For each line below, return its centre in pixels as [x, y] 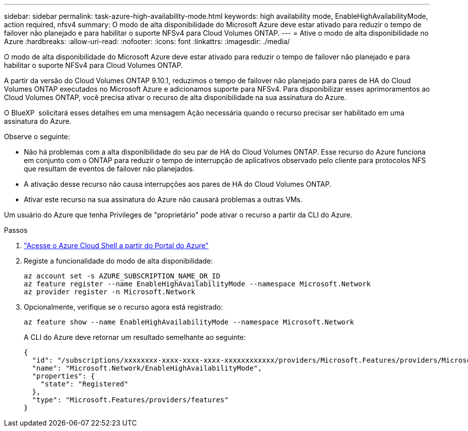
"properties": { [63, 376]
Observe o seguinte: [37, 136]
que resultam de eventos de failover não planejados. [109, 169]
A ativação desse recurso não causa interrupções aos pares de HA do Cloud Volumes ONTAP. [178, 184]
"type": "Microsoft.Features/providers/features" [130, 400]
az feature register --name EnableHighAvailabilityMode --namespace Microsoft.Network [197, 284]
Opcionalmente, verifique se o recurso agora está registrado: [123, 307]
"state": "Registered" [84, 384]
